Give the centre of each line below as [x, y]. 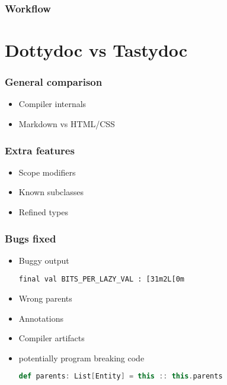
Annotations [41, 318]
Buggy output [44, 260]
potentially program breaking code [81, 357]
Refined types [43, 212]
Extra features [40, 150]
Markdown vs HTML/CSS [67, 124]
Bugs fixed [31, 238]
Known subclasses [51, 192]
